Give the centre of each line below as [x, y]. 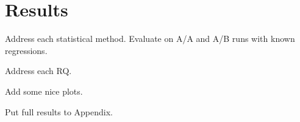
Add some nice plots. [44, 91]
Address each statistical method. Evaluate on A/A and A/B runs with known [150, 39]
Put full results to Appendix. [59, 111]
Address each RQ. [38, 71]
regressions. [26, 50]
